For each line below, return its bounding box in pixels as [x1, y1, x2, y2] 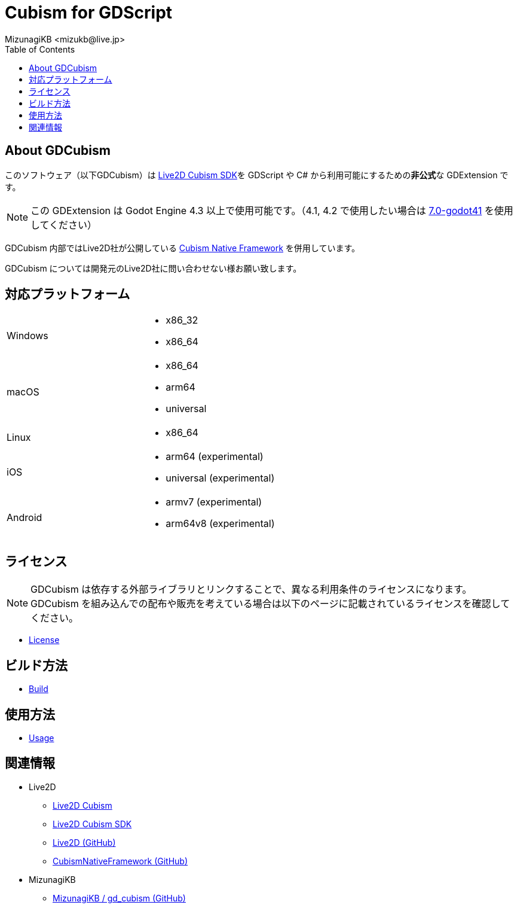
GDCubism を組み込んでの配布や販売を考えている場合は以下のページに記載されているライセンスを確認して [30, 598, 510, 610]
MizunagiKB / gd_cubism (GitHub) [53, 892, 186, 903]
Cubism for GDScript [5, 2, 173, 23]
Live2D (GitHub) [53, 837, 116, 848]
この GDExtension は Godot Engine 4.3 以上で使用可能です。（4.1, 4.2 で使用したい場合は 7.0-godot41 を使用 [30, 204, 513, 217]
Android [7, 511, 42, 524]
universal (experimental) [166, 472, 275, 485]
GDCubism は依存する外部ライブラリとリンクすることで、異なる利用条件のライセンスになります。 [30, 583, 472, 596]
